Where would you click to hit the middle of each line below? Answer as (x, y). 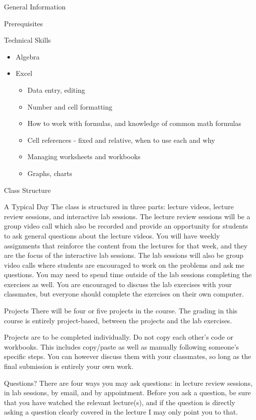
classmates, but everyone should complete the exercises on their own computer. (124, 294)
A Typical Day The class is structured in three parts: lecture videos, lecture (119, 207)
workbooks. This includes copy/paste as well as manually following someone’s (122, 346)
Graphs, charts (50, 173)
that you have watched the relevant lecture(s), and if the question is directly (120, 402)
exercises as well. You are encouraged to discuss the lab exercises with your (118, 284)
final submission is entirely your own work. (69, 366)
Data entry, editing (56, 90)
